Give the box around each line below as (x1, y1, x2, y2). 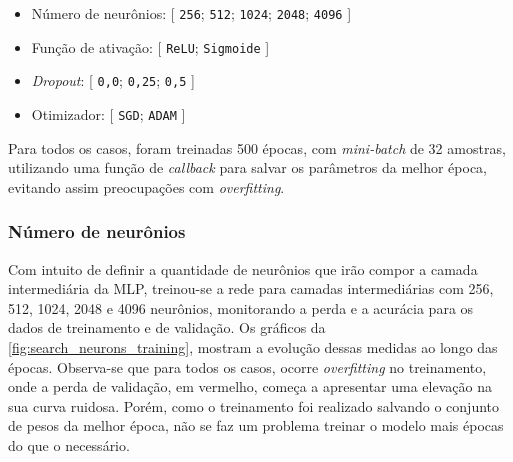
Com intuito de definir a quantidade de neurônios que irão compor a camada (8, 258, 478, 279)
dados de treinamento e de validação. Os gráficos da (8, 317, 326, 338)
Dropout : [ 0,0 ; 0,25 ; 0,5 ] (31, 70, 195, 91)
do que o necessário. (8, 434, 130, 455)
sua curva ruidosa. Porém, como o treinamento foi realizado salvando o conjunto (8, 395, 500, 416)
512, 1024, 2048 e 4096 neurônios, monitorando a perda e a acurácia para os (8, 297, 474, 318)
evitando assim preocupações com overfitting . (8, 176, 285, 197)
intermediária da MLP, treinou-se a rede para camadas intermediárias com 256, (8, 278, 494, 299)
